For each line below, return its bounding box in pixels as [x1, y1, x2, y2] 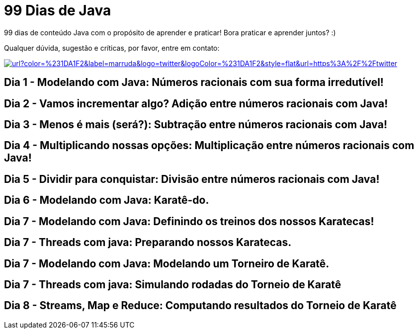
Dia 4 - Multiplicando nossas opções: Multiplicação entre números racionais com [4, 139, 415, 152]
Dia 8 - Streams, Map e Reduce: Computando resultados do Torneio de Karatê [4, 299, 397, 312]
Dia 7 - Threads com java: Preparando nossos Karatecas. [4, 236, 292, 249]
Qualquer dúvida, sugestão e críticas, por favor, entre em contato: [4, 43, 220, 52]
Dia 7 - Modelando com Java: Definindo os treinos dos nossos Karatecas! [4, 215, 374, 228]
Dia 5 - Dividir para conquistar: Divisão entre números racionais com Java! [4, 172, 380, 185]
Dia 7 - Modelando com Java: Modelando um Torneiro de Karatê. [4, 257, 330, 270]
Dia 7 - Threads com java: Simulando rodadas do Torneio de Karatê [4, 278, 341, 291]
